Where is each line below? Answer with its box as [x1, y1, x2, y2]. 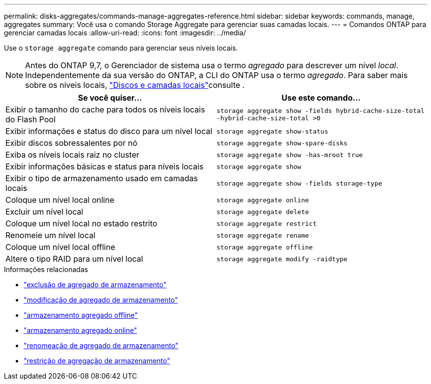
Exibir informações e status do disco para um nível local [5, 126, 213, 136]
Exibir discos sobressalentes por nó [5, 138, 137, 148]
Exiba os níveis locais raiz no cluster [5, 150, 140, 160]
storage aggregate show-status [216, 127, 328, 135]
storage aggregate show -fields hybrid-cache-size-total [216, 107, 425, 114]
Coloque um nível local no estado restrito [5, 219, 157, 228]
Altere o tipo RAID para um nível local [5, 254, 143, 264]
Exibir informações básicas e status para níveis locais [5, 162, 204, 171]
